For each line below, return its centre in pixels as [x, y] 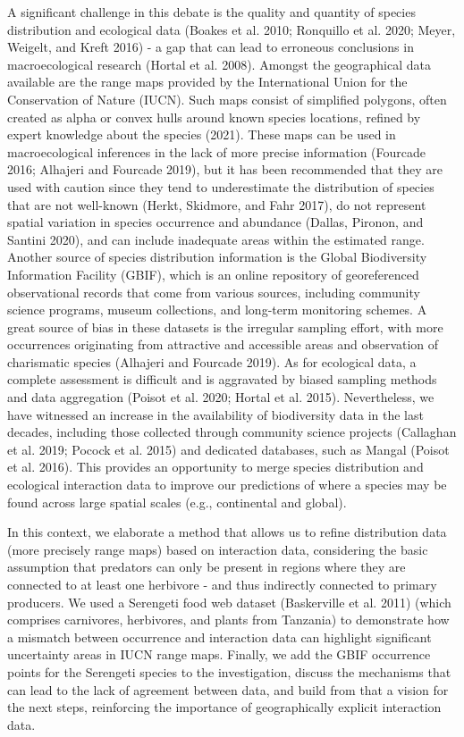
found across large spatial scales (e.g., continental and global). [177, 502]
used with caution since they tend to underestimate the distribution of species [221, 186]
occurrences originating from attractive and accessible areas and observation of [223, 344]
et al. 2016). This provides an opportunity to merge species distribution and [215, 467]
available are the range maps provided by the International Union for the [207, 82]
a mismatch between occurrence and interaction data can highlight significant [219, 636]
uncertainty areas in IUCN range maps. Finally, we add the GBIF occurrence [219, 654]
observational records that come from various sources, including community [214, 292]
